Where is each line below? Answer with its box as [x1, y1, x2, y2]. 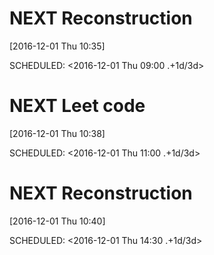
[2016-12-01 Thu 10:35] [9, 40, 106, 52]
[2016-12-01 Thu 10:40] [9, 215, 106, 227]
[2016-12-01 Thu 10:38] [9, 127, 106, 139]
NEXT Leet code [9, 95, 146, 117]
